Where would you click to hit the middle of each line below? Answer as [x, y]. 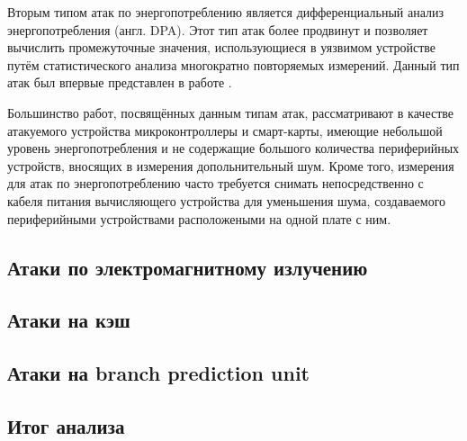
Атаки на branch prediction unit [158, 373]
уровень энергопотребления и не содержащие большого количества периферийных [233, 148]
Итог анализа [66, 425]
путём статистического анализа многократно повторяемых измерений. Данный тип [233, 64]
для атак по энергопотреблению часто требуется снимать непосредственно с [216, 183]
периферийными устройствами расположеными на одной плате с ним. [199, 218]
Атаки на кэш [69, 320]
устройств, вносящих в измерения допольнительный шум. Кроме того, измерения [231, 165]
